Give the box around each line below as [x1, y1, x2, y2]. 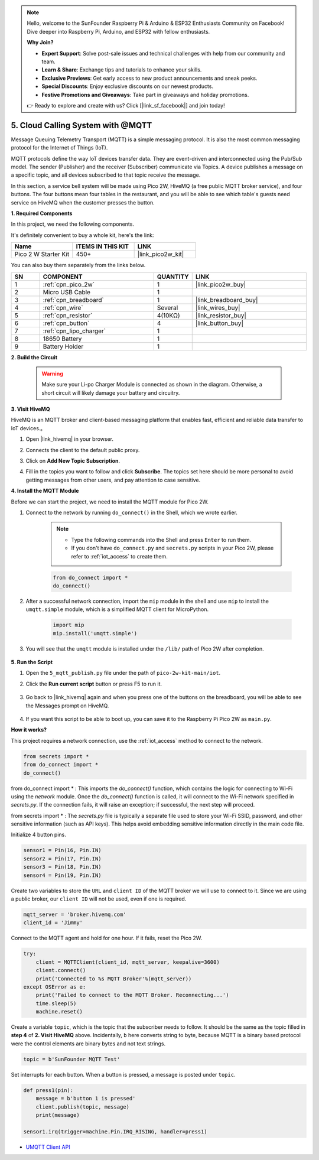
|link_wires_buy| [195, 303, 240, 311]
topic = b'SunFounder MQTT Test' [23, 1055, 121, 1062]
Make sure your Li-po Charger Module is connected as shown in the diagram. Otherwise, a [41, 381, 262, 388]
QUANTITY [157, 272, 189, 281]
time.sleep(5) [35, 1000, 77, 1007]
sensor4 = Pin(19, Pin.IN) [23, 872, 102, 879]
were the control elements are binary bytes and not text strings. [11, 1040, 165, 1047]
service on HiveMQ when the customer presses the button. [11, 199, 155, 206]
